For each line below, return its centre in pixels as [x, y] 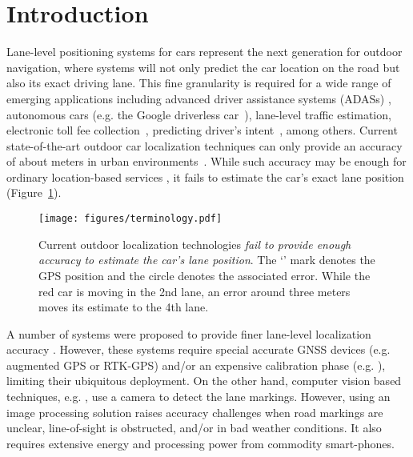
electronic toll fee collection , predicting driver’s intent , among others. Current [202, 130]
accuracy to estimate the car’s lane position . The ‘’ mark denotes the [207, 260]
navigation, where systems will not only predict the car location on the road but [203, 67]
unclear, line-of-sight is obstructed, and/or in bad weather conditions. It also [194, 428]
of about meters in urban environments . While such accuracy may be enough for [206, 161]
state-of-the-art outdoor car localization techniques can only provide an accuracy [204, 145]
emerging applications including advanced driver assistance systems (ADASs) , [199, 98]
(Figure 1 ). [34, 192]
